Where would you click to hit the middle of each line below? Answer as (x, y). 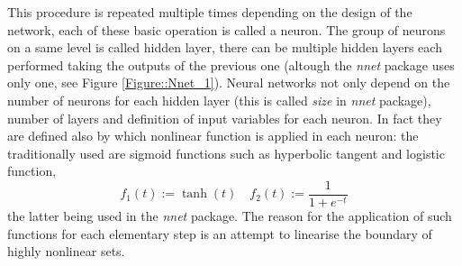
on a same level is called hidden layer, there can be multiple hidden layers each (225, 47)
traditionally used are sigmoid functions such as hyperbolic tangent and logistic (226, 153)
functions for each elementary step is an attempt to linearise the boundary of (220, 233)
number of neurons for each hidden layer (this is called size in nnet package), (219, 100)
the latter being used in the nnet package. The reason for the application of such (230, 216)
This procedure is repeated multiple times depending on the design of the (210, 12)
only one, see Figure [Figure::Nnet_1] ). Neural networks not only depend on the (229, 83)
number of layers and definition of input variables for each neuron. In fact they (225, 118)
